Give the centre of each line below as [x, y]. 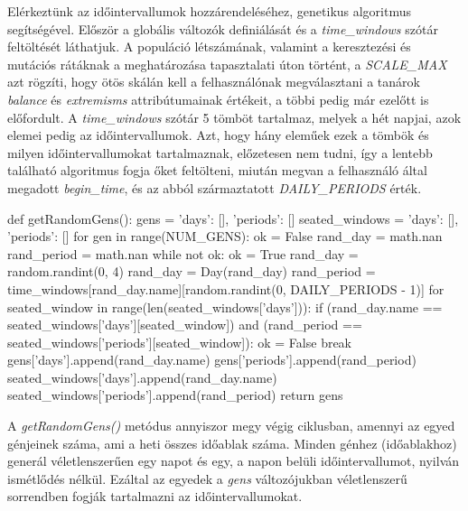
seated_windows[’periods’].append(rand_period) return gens [175, 395]
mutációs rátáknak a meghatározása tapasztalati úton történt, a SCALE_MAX [227, 64]
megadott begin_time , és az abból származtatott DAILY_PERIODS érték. [215, 187]
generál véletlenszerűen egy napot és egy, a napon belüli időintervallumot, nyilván [234, 461]
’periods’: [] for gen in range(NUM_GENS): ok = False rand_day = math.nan [225, 236]
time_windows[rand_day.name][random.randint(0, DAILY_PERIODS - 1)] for [226, 288]
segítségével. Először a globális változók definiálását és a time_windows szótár [223, 28]
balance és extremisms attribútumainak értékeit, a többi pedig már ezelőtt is [218, 99]
